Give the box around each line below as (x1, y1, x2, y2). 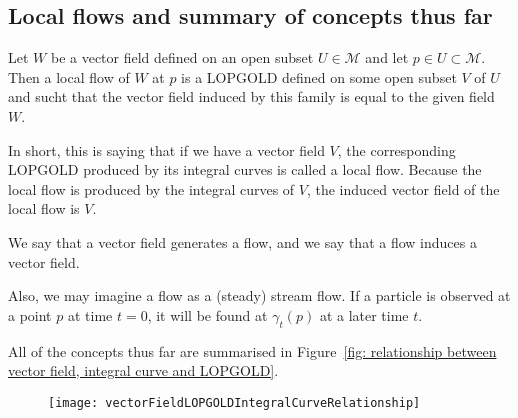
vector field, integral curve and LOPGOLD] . (8, 360, 279, 381)
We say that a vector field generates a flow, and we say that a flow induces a (8, 231, 477, 252)
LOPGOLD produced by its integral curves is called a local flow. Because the (8, 159, 482, 180)
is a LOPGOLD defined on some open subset (181, 66, 457, 87)
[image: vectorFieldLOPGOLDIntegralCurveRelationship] (48, 395, 421, 410)
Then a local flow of (8, 66, 130, 87)
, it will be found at (147, 304, 268, 325)
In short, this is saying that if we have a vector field (8, 139, 325, 160)
